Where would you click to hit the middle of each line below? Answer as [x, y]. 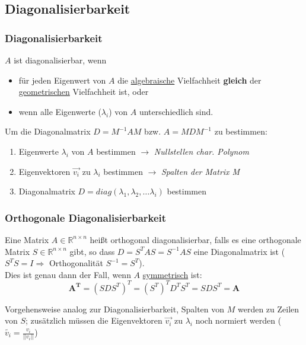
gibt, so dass [92, 251]
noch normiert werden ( [238, 320]
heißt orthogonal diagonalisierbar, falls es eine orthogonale [195, 239]
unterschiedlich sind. [176, 111]
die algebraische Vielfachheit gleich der [189, 80]
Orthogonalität [76, 263]
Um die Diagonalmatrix [48, 131]
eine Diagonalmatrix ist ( [239, 251]
